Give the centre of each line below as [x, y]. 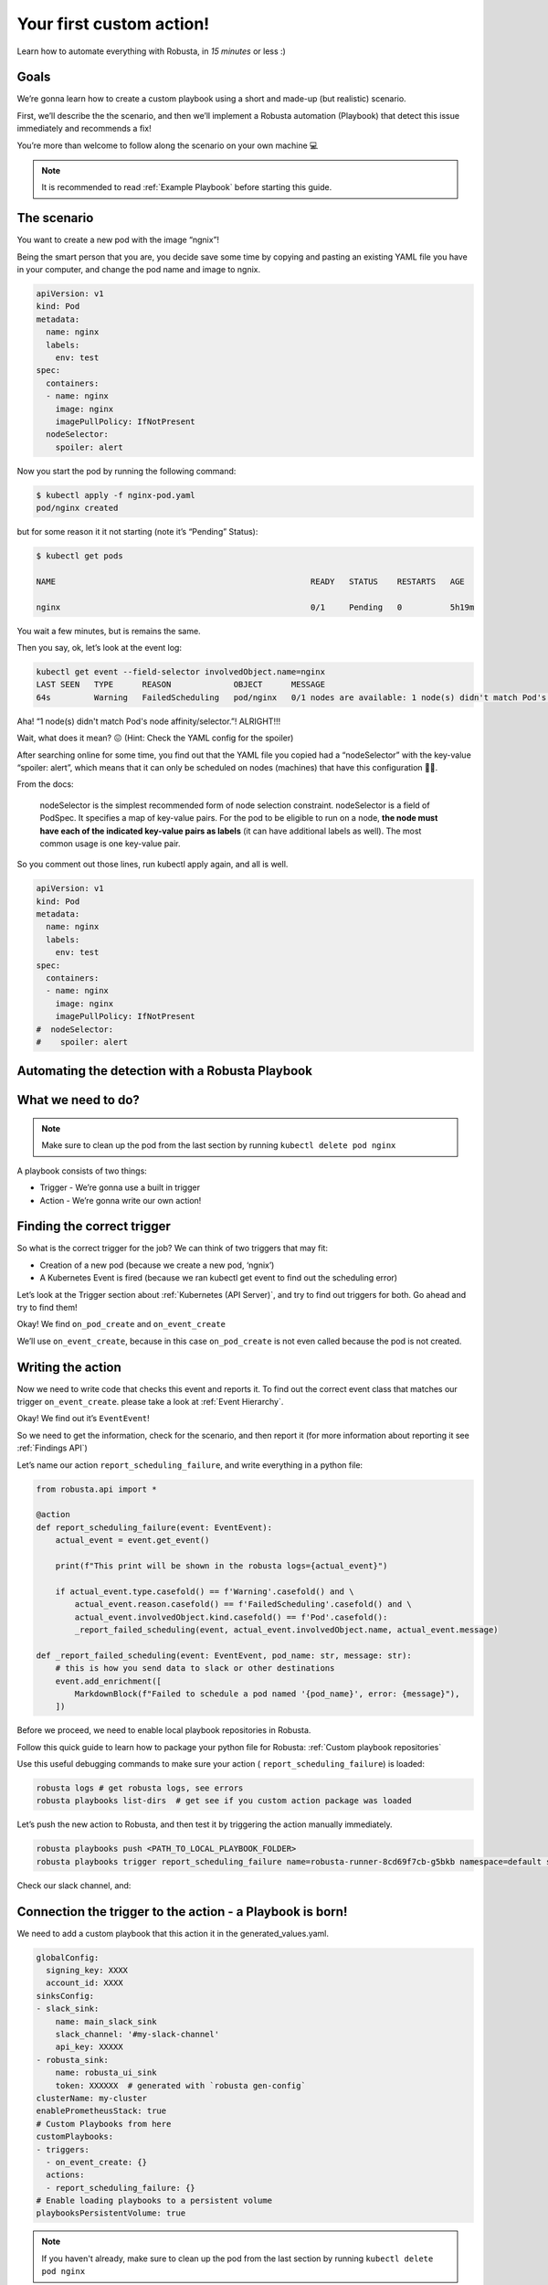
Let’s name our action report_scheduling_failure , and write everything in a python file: [190, 1465]
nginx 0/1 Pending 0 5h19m [255, 607]
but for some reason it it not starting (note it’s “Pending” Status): [137, 532]
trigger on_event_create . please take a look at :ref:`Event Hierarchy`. [150, 1402]
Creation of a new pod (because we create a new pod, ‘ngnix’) [157, 1265]
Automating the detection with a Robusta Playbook [164, 1071]
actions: [65, 2175]
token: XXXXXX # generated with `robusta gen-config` [180, 2085]
